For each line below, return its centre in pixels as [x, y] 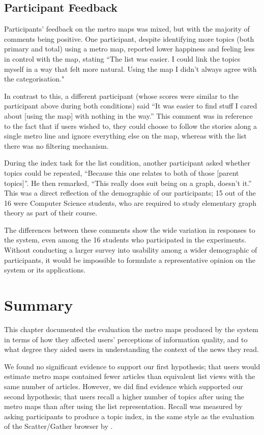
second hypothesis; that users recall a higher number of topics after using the [124, 396]
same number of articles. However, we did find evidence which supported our [124, 386]
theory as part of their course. [51, 213]
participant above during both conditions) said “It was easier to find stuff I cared [131, 106]
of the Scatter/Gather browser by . [58, 426]
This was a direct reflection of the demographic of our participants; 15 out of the [130, 193]
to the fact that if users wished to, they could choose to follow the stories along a [131, 126]
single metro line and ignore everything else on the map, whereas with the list [125, 136]
